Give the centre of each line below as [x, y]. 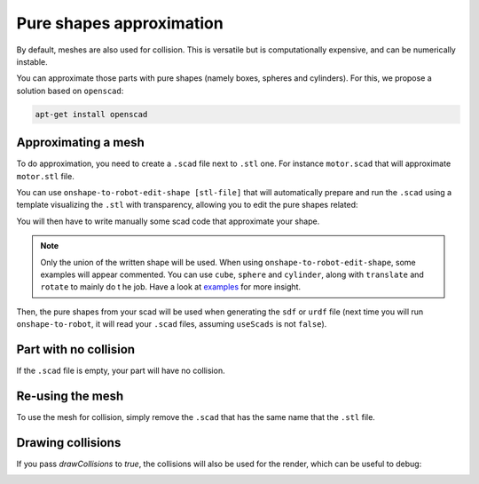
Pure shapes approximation [120, 23]
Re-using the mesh [70, 396]
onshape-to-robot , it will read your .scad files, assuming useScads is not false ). [172, 324]
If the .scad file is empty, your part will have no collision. [121, 371]
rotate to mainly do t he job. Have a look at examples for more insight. [171, 287]
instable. [32, 61]
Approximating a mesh [81, 143]
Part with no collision [76, 349]
